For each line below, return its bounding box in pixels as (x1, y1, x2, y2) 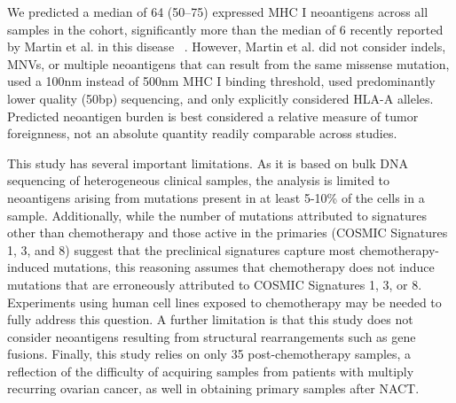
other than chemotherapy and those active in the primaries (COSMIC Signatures (7, 223, 448, 242)
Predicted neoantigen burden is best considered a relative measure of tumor (7, 106, 419, 125)
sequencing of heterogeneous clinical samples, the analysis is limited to (7, 171, 390, 190)
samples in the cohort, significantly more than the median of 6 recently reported (7, 19, 444, 38)
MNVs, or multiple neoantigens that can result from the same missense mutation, (7, 54, 450, 73)
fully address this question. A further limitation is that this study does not (7, 310, 413, 329)
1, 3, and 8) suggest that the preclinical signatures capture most (7, 240, 356, 259)
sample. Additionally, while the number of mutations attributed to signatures (7, 205, 427, 224)
